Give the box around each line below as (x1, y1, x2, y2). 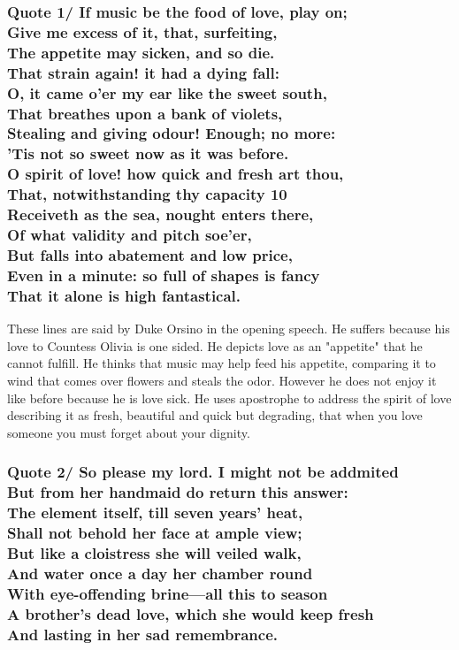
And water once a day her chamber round (7, 562, 313, 584)
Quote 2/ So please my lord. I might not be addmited (7, 461, 399, 483)
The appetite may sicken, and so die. (7, 41, 275, 63)
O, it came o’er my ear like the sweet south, (7, 81, 327, 103)
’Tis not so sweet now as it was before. (7, 142, 289, 164)
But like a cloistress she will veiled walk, (7, 541, 302, 563)
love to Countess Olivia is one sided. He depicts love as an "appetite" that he (7, 336, 423, 355)
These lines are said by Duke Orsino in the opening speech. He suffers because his (7, 319, 450, 338)
